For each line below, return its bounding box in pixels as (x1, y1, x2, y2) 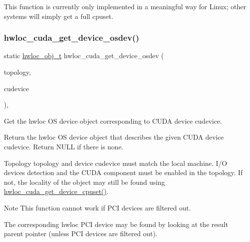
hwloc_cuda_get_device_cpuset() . (4, 186, 109, 196)
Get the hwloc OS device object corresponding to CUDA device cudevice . (4, 115, 222, 126)
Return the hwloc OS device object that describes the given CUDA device (4, 132, 224, 142)
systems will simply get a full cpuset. (4, 11, 113, 21)
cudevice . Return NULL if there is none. (4, 141, 124, 151)
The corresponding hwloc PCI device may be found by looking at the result (4, 219, 228, 229)
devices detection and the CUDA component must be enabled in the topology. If (4, 167, 243, 177)
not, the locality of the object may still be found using (4, 177, 165, 187)
